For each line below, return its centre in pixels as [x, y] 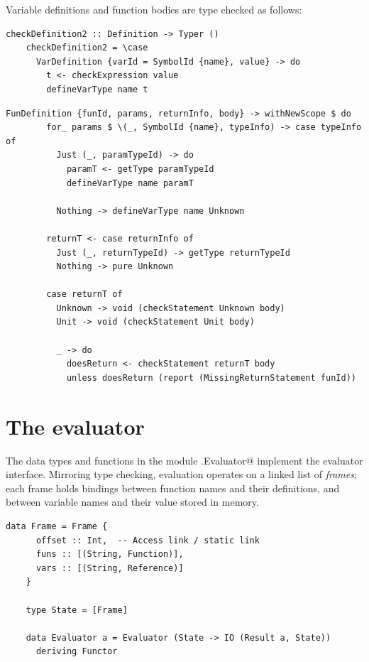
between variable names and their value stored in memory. [132, 502]
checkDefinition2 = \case [87, 48]
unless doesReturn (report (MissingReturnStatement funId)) [211, 378]
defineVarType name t [97, 89]
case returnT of [84, 294]
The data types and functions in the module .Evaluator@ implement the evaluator [184, 460]
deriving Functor [77, 652]
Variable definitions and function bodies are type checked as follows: [154, 9]
